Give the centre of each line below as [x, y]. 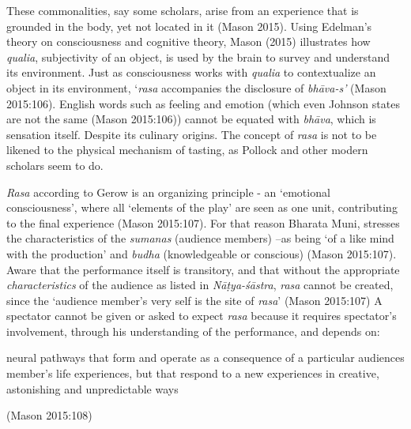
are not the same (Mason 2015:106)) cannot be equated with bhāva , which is [191, 119]
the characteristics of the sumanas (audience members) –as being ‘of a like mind [200, 238]
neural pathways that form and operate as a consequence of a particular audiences [205, 357]
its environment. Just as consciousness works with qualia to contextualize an [191, 72]
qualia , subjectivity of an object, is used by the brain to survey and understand [198, 56]
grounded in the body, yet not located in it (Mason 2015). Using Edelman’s [189, 26]
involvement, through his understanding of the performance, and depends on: [193, 331]
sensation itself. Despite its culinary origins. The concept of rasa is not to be [192, 134]
